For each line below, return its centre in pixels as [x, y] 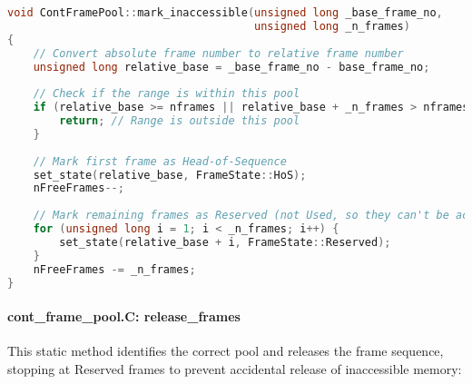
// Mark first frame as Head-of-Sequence [160, 161]
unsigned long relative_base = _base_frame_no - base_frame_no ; [231, 67]
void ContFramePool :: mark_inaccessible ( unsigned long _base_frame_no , [225, 13]
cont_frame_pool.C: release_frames [124, 315]
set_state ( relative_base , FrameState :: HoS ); [170, 175]
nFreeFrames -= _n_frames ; [114, 269]
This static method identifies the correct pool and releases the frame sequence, [226, 351]
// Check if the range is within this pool [167, 94]
